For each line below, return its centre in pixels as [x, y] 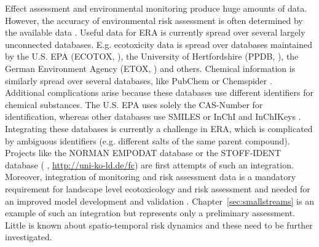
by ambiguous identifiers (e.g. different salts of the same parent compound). [148, 140]
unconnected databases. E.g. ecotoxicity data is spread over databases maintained [159, 44]
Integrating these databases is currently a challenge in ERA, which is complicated [159, 128]
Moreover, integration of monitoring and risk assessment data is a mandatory [151, 177]
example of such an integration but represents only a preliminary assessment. [150, 213]
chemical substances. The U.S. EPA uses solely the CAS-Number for [134, 104]
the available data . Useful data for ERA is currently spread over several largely [155, 32]
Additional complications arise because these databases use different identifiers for [159, 92]
